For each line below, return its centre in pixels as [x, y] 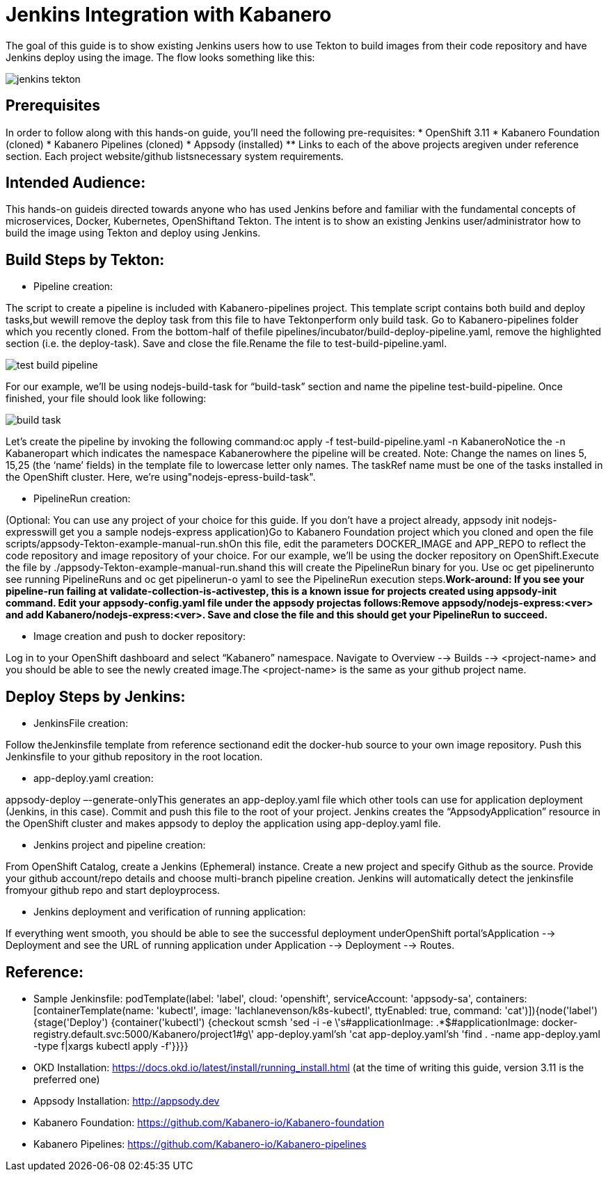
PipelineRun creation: [82, 499]
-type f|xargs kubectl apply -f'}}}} [111, 1046]
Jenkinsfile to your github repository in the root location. [134, 757]
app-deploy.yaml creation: [94, 778]
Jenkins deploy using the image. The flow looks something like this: [160, 57]
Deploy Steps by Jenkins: [96, 696]
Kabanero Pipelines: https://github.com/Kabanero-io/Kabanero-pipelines [200, 1144]
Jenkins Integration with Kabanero [169, 15]
